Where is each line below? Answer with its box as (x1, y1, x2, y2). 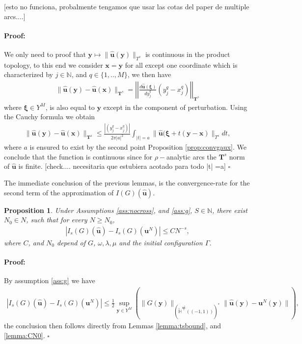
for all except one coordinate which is (125, 59, 238, 70)
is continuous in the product (145, 49, 230, 59)
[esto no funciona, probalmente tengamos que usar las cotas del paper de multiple (4, 1, 249, 11)
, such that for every (26, 214, 87, 225)
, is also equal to (45, 102, 95, 112)
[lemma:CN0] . (4, 330, 45, 340)
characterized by (4, 69, 54, 79)
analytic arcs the (166, 151, 217, 161)
